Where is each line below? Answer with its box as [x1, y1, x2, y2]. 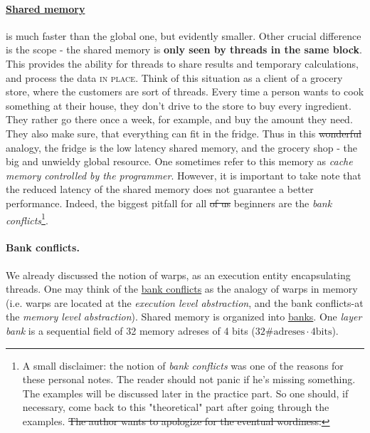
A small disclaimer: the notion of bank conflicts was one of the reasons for [22, 358, 344, 372]
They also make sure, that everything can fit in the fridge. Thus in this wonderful [6, 125, 361, 140]
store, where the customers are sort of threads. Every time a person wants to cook [6, 84, 364, 99]
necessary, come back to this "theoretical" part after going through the [22, 400, 329, 414]
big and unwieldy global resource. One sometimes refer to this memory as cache [6, 154, 353, 169]
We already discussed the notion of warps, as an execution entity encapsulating [6, 267, 351, 282]
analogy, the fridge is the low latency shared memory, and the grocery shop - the [6, 140, 357, 155]
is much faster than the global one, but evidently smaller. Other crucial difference [6, 28, 361, 43]
